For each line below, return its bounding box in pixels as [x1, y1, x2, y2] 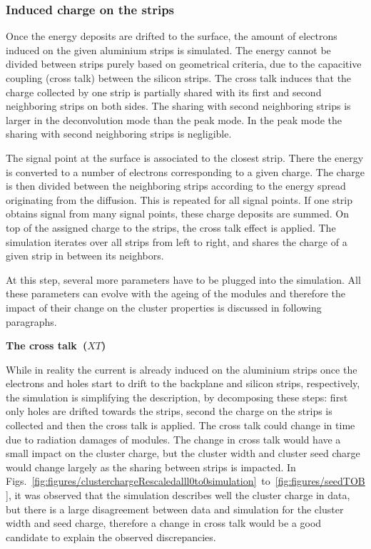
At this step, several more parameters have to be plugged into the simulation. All [6, 272, 361, 287]
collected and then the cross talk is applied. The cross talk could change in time [6, 418, 355, 433]
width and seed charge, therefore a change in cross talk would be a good [6, 515, 322, 530]
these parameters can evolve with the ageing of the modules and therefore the [6, 286, 345, 301]
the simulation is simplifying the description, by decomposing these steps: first [6, 389, 348, 404]
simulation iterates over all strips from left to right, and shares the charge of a [6, 234, 347, 249]
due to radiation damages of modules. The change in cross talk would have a [6, 431, 341, 446]
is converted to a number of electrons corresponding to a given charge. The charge [6, 164, 365, 179]
